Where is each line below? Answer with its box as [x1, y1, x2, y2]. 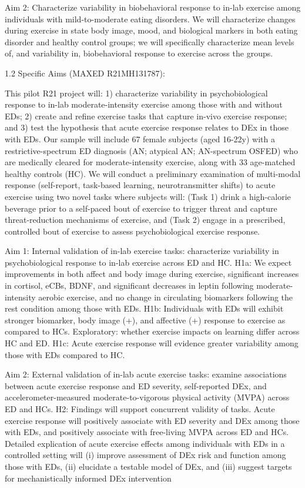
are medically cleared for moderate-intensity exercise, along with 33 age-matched [5, 156, 296, 168]
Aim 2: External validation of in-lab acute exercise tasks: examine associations [5, 368, 287, 380]
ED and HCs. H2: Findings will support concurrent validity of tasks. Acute [5, 403, 275, 415]
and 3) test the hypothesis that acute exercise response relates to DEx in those [5, 121, 289, 133]
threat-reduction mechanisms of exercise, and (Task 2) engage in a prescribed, [5, 213, 286, 226]
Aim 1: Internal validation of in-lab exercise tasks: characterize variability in [5, 245, 279, 257]
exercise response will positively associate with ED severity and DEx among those [5, 414, 300, 426]
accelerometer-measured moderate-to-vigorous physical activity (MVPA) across [5, 391, 290, 403]
